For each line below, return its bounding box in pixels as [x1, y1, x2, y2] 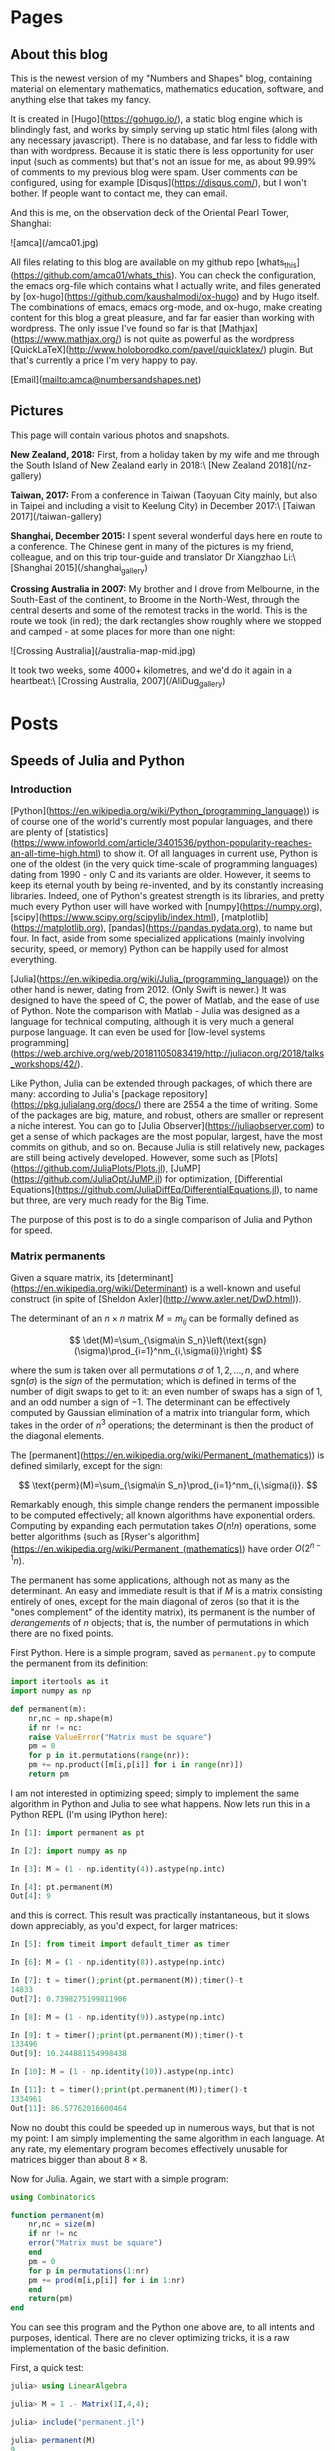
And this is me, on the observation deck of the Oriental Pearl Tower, [10, 207, 290, 218]
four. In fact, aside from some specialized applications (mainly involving [10, 932, 305, 945]
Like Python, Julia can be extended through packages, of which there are [10, 1077, 313, 1090]
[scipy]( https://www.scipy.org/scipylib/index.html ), [10, 911, 220, 923]
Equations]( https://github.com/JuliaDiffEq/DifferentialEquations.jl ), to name [10, 1184, 318, 1196]
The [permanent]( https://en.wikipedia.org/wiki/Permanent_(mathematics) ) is [10, 1449, 325, 1461]
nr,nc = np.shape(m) [28, 1713, 114, 1723]
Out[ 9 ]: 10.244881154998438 [10, 2049, 128, 2059]
